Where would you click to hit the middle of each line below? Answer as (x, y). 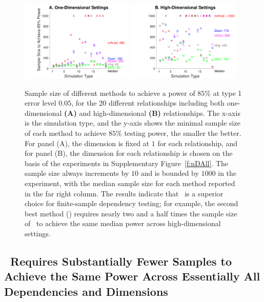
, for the (84, 103)
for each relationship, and (198, 143)
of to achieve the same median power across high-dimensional (123, 223)
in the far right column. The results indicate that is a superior (124, 193)
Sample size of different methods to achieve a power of (110, 93)
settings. (38, 233)
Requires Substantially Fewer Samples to (121, 261)
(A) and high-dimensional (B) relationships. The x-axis (152, 113)
